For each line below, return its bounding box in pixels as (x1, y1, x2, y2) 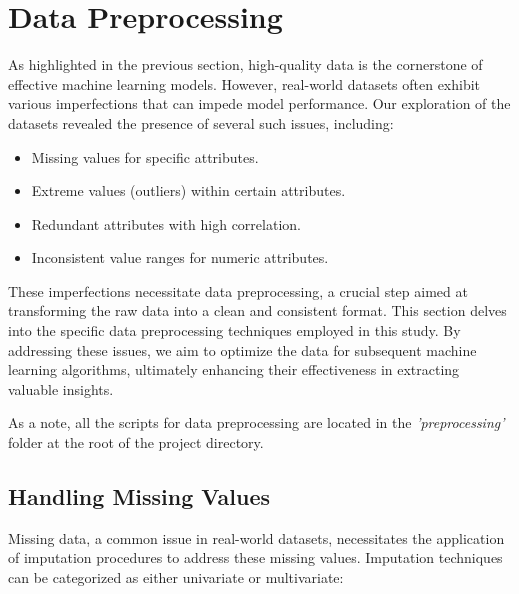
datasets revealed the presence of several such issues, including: (8, 112, 394, 133)
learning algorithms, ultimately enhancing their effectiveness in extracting (8, 359, 460, 380)
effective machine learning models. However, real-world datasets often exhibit (8, 73, 481, 94)
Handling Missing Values (8, 481, 271, 512)
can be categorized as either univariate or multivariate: (8, 567, 344, 588)
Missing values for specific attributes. (31, 146, 259, 167)
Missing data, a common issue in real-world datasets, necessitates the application (8, 527, 505, 548)
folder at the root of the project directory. (8, 432, 264, 453)
